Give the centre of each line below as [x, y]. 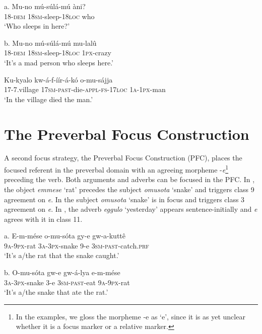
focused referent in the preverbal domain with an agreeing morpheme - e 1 [116, 169]
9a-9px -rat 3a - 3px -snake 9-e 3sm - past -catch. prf [77, 245]
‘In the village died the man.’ [49, 99]
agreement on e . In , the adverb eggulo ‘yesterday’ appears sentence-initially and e [131, 209]
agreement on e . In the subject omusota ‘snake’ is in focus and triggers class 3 [124, 199]
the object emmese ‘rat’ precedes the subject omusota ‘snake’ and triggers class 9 [129, 189]
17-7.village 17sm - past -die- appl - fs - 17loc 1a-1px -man [85, 89]
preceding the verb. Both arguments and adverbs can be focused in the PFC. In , [129, 179]
